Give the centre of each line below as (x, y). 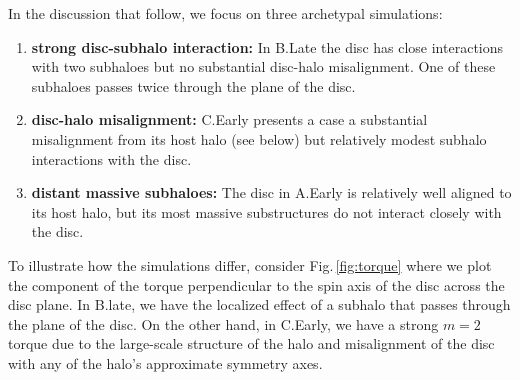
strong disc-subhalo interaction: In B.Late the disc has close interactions (267, 46)
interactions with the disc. (111, 158)
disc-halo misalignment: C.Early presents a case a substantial (229, 119)
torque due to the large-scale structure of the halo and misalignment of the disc (251, 343)
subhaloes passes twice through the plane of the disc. (193, 85)
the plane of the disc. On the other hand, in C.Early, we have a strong (223, 323)
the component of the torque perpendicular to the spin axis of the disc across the (256, 284)
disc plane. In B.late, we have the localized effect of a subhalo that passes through (259, 304)
